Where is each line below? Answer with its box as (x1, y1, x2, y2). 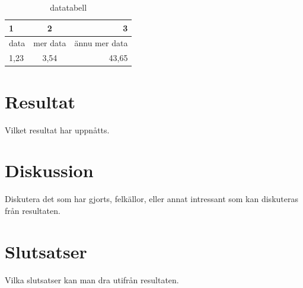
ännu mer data (74, 37, 128, 49)
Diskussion (5, 158, 94, 183)
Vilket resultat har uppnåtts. (5, 123, 110, 136)
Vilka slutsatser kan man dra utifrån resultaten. (5, 273, 179, 286)
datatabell (50, 1, 87, 13)
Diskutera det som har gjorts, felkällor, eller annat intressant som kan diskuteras (5, 193, 298, 205)
